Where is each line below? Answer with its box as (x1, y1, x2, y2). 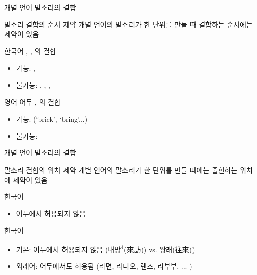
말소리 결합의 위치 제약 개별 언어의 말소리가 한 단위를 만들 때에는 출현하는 (4, 164, 238, 175)
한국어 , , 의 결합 (4, 45, 56, 56)
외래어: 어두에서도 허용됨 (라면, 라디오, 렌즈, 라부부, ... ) (16, 261, 192, 271)
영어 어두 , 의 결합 (4, 96, 61, 107)
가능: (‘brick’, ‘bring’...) (16, 114, 88, 124)
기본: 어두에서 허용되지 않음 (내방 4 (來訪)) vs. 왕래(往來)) (16, 242, 195, 254)
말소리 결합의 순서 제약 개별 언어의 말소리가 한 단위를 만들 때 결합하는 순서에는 (4, 19, 253, 29)
